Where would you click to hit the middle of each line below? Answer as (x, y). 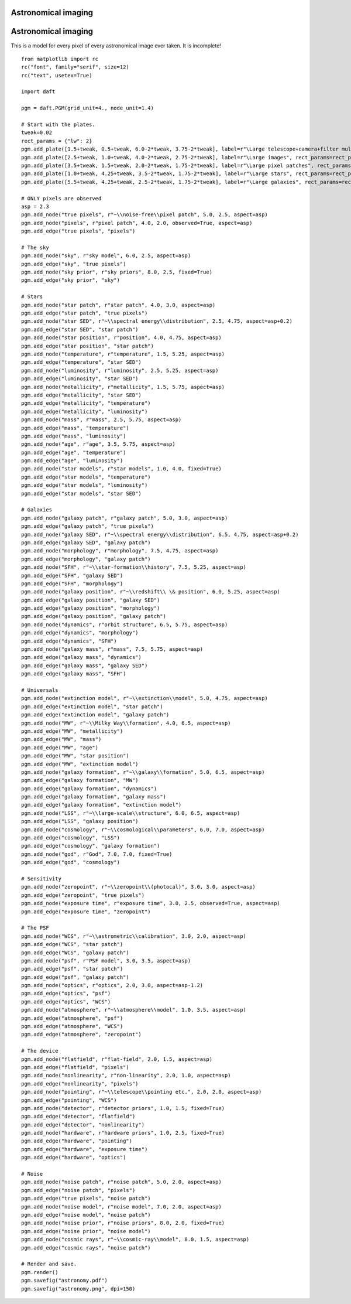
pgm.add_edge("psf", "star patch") (72, 969)
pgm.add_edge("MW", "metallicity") (72, 731)
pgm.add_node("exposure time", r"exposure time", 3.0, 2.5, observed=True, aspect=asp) (151, 903)
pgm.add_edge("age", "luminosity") (72, 461)
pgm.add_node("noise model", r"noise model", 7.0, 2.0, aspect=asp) (121, 1206)
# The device (40, 1051)
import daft (38, 92)
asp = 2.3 (35, 206)
